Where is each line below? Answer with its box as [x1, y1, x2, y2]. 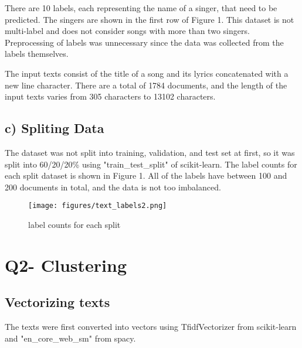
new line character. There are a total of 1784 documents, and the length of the [5, 79, 287, 91]
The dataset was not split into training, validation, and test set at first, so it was [5, 146, 295, 158]
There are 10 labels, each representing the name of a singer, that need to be [5, 2, 277, 13]
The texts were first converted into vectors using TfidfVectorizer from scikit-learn [5, 320, 297, 333]
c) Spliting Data [5, 119, 104, 137]
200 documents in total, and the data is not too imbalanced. [5, 180, 221, 193]
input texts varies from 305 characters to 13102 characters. [5, 90, 216, 103]
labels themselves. [5, 47, 69, 60]
